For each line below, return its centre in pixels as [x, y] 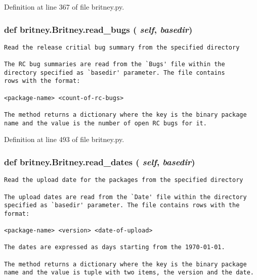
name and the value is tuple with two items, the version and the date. [129, 273]
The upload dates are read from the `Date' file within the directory [125, 197]
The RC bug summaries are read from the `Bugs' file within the [115, 64]
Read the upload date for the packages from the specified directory [124, 180]
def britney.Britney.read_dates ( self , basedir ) [100, 161]
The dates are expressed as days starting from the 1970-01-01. [115, 247]
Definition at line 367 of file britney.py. [64, 7]
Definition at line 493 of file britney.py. [64, 139]
